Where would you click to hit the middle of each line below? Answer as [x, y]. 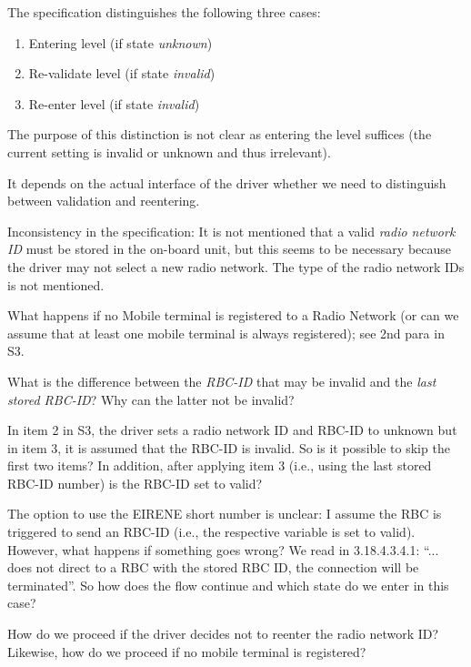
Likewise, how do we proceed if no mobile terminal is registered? [187, 651]
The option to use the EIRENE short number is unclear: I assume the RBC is [225, 514]
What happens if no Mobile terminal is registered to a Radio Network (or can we [233, 315]
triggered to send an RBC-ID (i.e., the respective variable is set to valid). [211, 532]
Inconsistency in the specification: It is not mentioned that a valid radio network [231, 231]
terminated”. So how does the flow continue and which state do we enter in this [228, 585]
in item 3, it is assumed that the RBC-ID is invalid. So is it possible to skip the [229, 447]
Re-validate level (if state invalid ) [122, 73]
